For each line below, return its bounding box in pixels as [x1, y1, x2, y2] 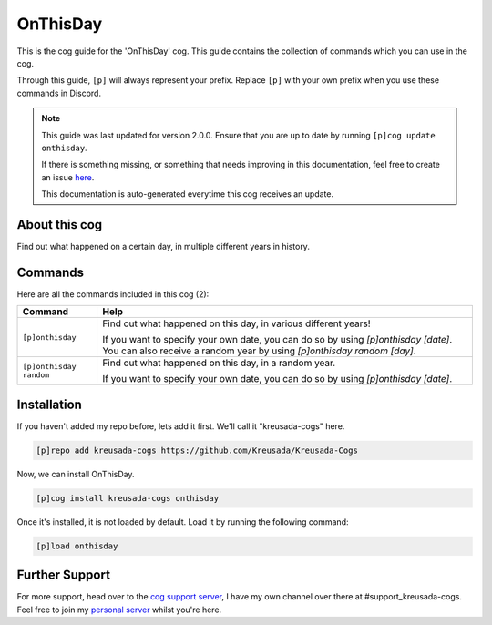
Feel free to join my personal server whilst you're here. [16, 604, 222, 615]
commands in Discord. [16, 87, 102, 98]
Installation [16, 396, 82, 412]
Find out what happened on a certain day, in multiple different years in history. [16, 241, 310, 251]
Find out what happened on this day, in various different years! [101, 317, 371, 330]
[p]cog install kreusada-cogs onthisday [36, 493, 219, 503]
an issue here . [41, 171, 95, 182]
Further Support [16, 568, 111, 583]
